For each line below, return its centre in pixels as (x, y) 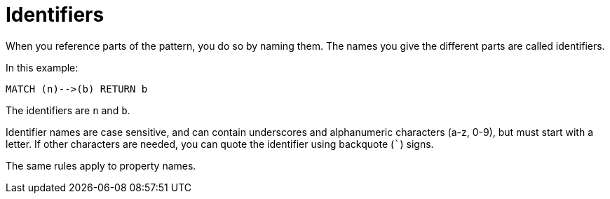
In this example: (42, 67)
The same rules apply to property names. (101, 165)
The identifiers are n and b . (68, 110)
